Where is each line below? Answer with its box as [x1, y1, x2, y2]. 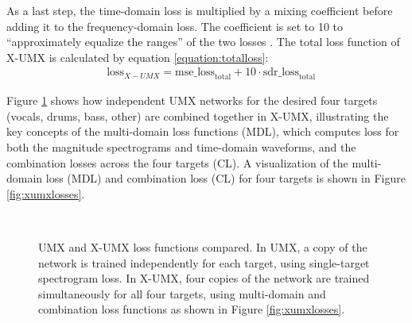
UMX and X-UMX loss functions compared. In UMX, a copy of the [38, 238, 367, 255]
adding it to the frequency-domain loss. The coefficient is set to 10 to [6, 17, 344, 34]
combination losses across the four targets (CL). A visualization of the [6, 154, 348, 171]
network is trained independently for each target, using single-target [38, 254, 370, 271]
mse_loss [175, 67, 216, 79]
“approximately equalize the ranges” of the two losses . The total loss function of [6, 33, 400, 50]
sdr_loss [262, 67, 300, 79]
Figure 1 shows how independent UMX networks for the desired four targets [6, 92, 378, 109]
